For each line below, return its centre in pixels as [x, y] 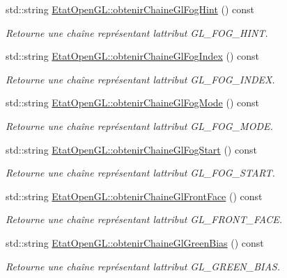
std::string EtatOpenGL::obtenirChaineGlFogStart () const [131, 149]
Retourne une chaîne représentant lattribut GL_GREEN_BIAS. [143, 266]
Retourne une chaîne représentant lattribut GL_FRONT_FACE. [144, 219]
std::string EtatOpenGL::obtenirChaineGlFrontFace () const [134, 196]
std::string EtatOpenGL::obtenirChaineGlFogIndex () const [133, 56]
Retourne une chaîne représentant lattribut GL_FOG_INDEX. [140, 79]
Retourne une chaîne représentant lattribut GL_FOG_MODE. [139, 125]
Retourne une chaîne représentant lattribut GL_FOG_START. [140, 173]
